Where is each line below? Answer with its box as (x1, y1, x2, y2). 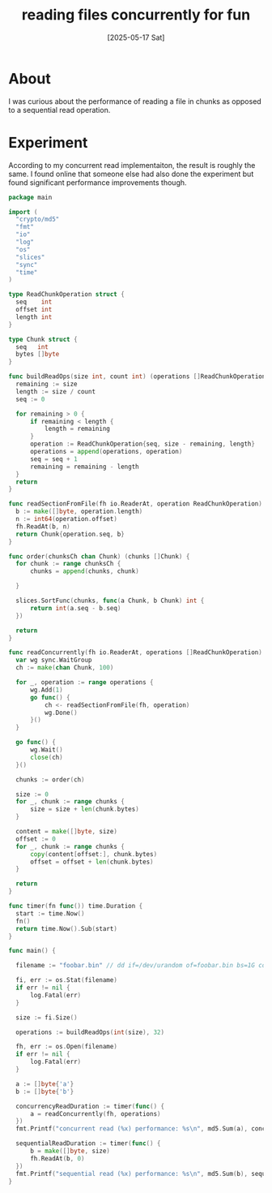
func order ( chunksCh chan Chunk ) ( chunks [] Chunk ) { (8, 552, 190, 561)
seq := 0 (15, 395, 45, 403)
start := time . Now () (15, 909, 85, 918)
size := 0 (15, 790, 49, 799)
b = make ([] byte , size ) (29, 1147, 111, 1155)
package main (8, 193, 53, 201)
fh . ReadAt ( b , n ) (15, 522, 70, 531)
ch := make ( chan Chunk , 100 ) (15, 664, 114, 672)
